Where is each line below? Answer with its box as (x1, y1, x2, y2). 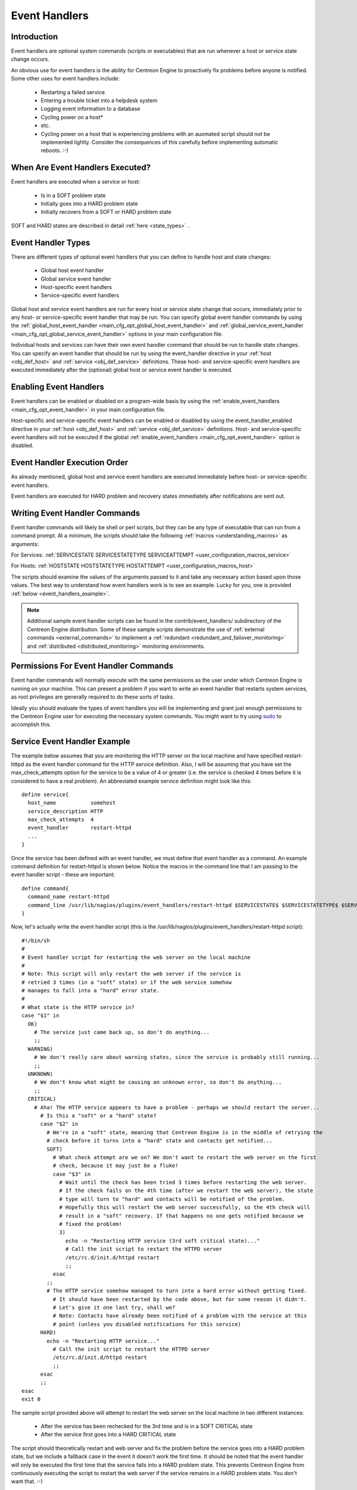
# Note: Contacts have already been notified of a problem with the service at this (52, 1312, 308, 1320)
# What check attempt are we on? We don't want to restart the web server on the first (52, 1154, 317, 1160)
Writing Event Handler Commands (11, 508, 140, 518)
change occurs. (11, 55, 50, 63)
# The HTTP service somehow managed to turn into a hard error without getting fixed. (46, 1287, 308, 1295)
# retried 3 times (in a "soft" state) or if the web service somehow (21, 979, 232, 986)
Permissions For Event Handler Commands (11, 661, 174, 671)
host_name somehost (27, 799, 116, 806)
